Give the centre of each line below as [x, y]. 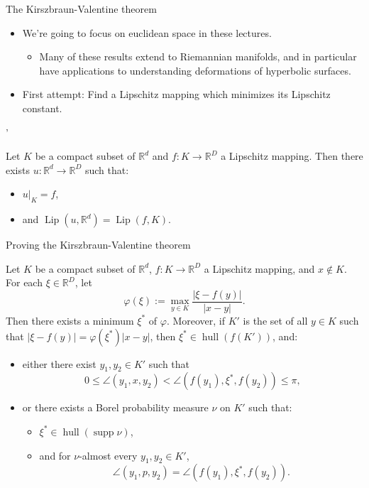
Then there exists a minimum [70, 320]
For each [24, 282]
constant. [42, 108]
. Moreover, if [196, 320]
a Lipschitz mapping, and [259, 268]
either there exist [59, 363]
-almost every [108, 455]
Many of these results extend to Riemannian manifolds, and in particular [198, 56]
